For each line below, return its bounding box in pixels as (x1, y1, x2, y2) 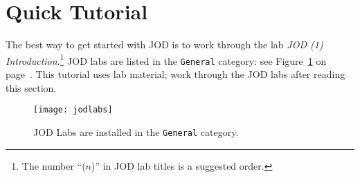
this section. (6, 80, 57, 95)
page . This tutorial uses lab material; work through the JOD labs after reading (6, 67, 345, 81)
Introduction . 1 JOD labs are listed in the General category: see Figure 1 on (6, 51, 327, 68)
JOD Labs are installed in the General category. (33, 124, 239, 139)
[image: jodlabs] (33, 105, 113, 115)
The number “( (21, 158, 86, 172)
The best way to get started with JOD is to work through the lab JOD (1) (6, 37, 323, 52)
